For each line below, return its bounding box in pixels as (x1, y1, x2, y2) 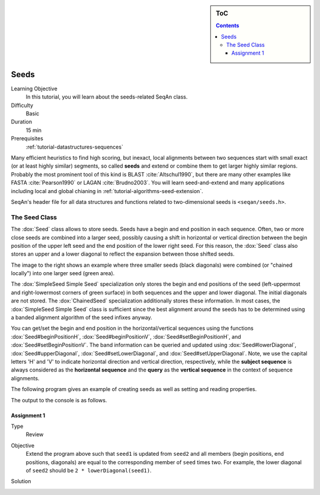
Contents (216, 22, 239, 29)
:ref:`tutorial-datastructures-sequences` (25, 143, 124, 150)
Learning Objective (11, 85, 57, 92)
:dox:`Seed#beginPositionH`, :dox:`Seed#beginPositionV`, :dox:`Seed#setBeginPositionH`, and (11, 333, 241, 340)
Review (25, 431, 44, 438)
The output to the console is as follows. (11, 396, 107, 403)
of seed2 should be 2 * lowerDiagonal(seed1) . (25, 466, 152, 474)
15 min (25, 127, 41, 134)
